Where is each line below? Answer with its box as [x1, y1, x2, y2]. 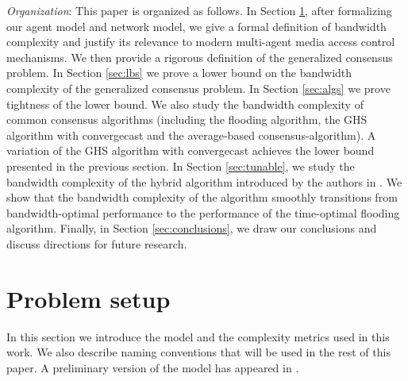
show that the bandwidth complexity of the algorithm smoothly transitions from [6, 189, 398, 206]
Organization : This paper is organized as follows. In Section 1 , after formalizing [6, 2, 392, 18]
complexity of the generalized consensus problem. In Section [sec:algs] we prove [6, 79, 391, 96]
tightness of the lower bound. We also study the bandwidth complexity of [6, 95, 364, 112]
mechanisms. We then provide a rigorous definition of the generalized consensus [6, 48, 393, 65]
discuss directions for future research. [6, 235, 187, 252]
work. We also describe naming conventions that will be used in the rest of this [6, 344, 391, 360]
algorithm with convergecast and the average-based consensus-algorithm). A [6, 126, 376, 143]
